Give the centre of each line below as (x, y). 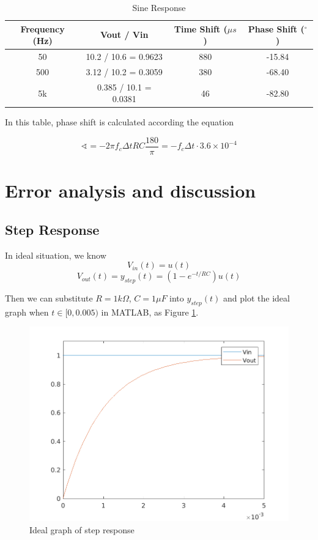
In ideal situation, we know (56, 255)
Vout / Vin (124, 35)
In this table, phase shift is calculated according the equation (120, 122)
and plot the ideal (257, 298)
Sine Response (159, 7)
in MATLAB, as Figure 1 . (150, 312)
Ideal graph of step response (82, 529)
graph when (27, 312)
